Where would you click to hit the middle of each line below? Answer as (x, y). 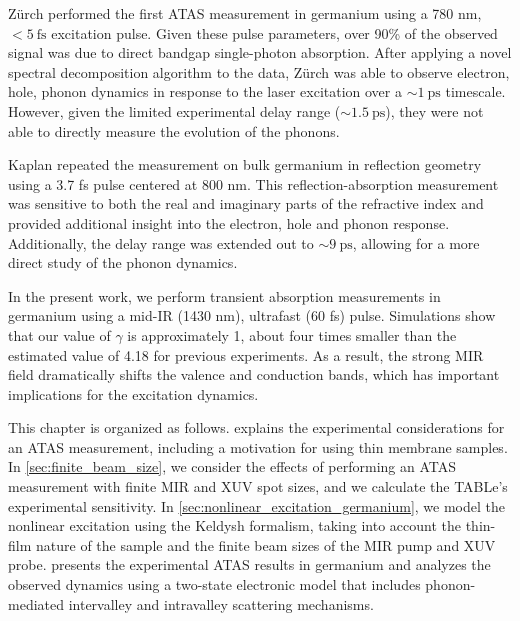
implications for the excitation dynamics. (133, 393)
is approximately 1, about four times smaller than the (292, 334)
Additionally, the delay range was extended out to (161, 242)
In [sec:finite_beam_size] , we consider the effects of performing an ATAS (232, 466)
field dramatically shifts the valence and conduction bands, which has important (254, 374)
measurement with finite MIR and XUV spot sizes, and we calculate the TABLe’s (258, 486)
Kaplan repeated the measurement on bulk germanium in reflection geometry (245, 164)
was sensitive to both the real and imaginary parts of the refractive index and (246, 203)
